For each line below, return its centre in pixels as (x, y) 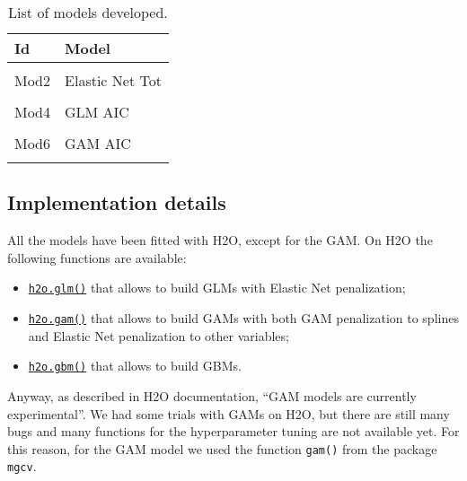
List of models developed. (88, 12)
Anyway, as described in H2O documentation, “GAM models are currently (212, 395)
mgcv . (22, 466)
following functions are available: (97, 257)
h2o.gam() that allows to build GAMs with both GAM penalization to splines (243, 318)
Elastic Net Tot (113, 80)
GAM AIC (98, 143)
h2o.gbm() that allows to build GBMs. (135, 366)
